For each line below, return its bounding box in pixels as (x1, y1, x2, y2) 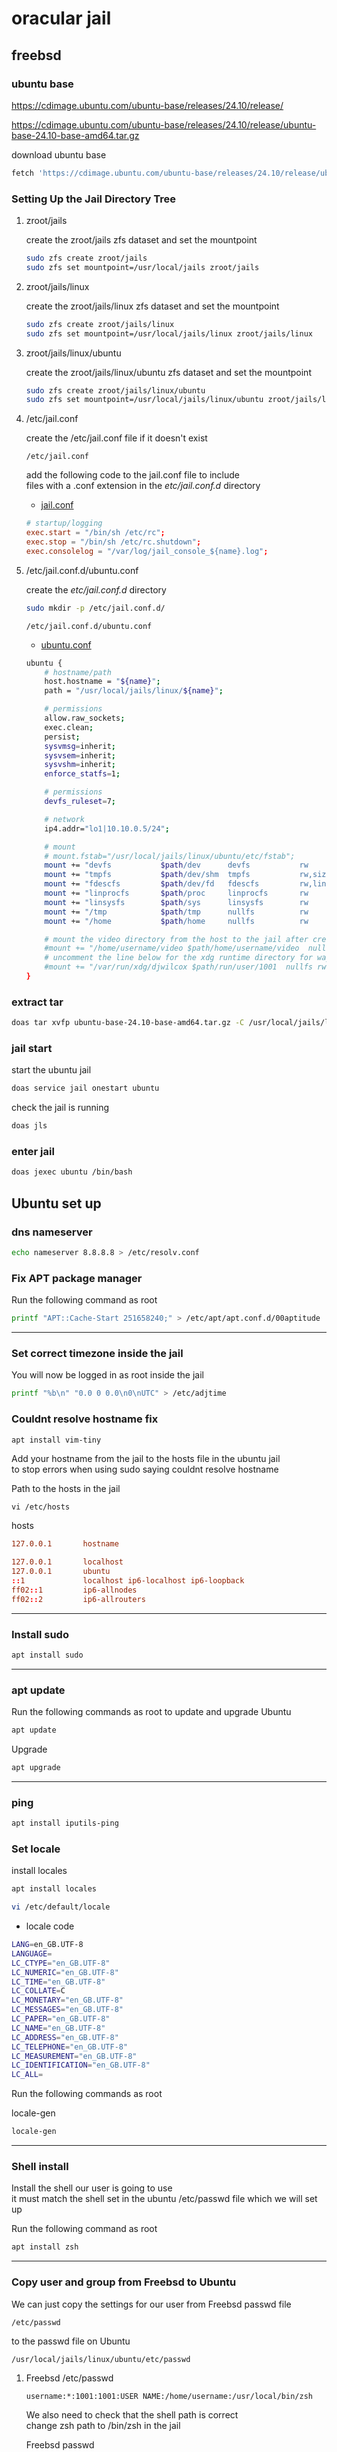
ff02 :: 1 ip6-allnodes (11, 1585, 138, 1595)
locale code (25, 1920, 75, 1932)
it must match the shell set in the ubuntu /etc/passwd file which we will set (11, 2193, 318, 2205)
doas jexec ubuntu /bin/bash (11, 1167, 133, 1177)
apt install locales (11, 1884, 98, 1894)
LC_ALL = (11, 2070, 44, 2080)
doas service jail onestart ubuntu (11, 1083, 160, 1094)
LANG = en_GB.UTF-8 (11, 1940, 84, 1950)
